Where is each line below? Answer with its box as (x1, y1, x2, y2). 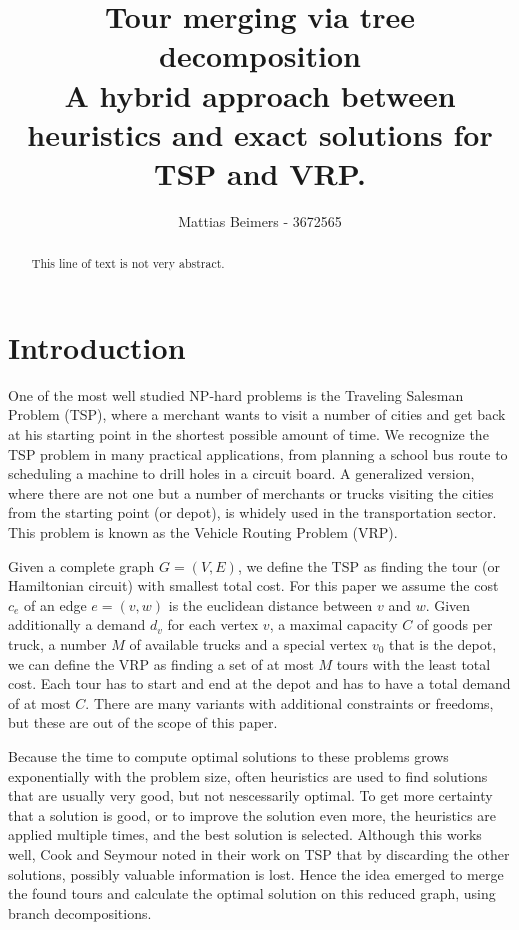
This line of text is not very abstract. (31, 255, 225, 272)
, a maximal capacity (269, 614, 398, 635)
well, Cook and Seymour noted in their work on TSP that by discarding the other (8, 843, 510, 864)
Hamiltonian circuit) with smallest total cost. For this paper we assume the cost (8, 575, 499, 596)
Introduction (8, 326, 186, 367)
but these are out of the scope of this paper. (8, 712, 278, 733)
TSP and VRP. (154, 152, 366, 193)
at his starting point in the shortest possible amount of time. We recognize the (8, 424, 489, 445)
